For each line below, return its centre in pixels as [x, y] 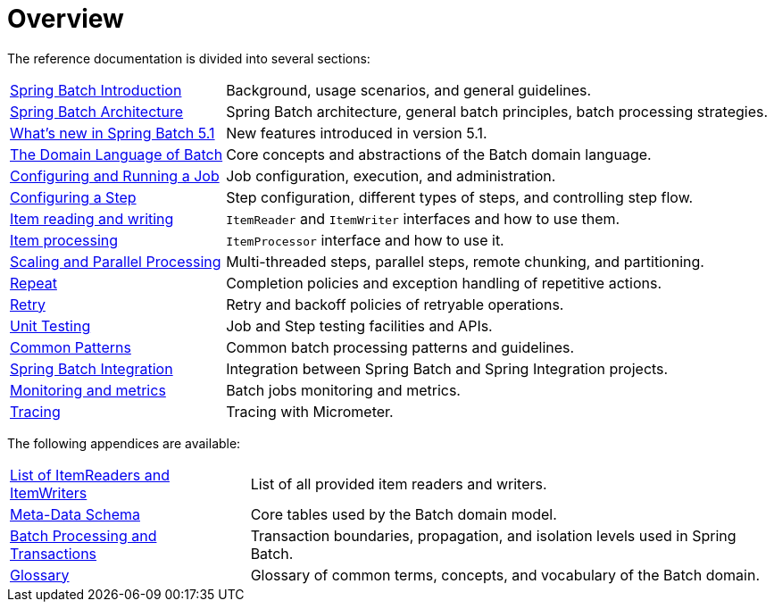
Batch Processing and [83, 535]
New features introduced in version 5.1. [357, 133]
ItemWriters [49, 492]
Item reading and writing [92, 218]
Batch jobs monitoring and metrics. [343, 390]
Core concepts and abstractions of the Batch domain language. [439, 154]
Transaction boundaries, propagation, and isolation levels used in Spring [493, 535]
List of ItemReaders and [90, 475]
